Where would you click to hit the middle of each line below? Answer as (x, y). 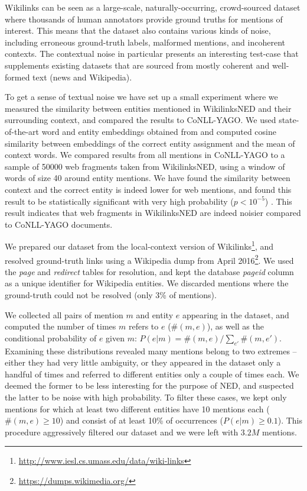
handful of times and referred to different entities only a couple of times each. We (152, 374)
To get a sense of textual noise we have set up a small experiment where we (141, 97)
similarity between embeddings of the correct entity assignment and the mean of (150, 143)
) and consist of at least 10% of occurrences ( (141, 420)
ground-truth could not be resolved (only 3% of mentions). (111, 294)
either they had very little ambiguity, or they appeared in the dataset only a (143, 362)
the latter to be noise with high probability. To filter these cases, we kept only (146, 397)
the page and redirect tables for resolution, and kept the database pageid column (149, 271)
